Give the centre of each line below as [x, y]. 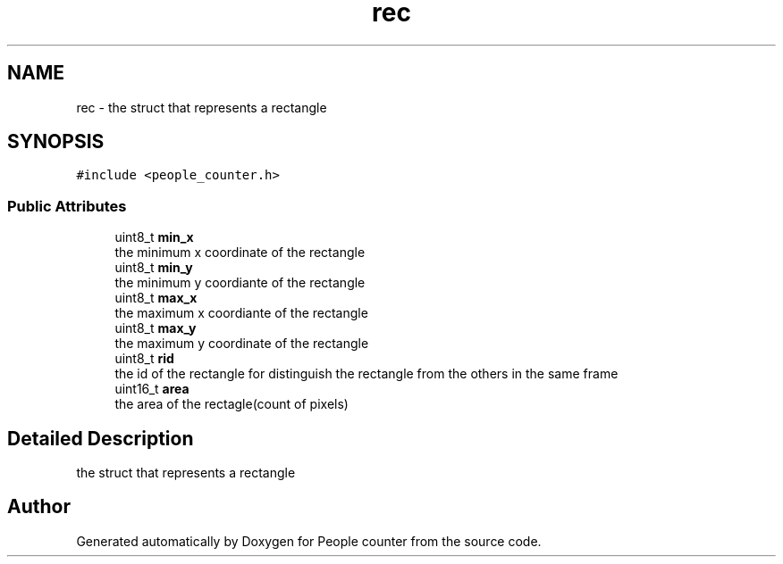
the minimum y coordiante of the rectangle [240, 283]
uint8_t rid [144, 359]
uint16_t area [152, 389]
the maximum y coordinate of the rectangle [242, 344]
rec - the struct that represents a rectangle [202, 107]
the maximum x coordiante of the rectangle [241, 313]
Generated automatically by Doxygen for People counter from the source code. [309, 541]
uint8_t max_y [156, 328]
